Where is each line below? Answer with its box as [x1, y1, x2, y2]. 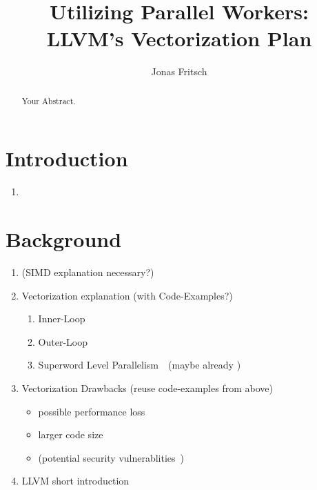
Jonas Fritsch [151, 64, 207, 79]
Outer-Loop [38, 334, 88, 349]
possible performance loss [38, 404, 145, 418]
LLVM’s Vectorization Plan [46, 24, 312, 52]
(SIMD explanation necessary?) [21, 265, 154, 280]
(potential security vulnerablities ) [38, 450, 185, 464]
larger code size [38, 427, 103, 442]
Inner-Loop [38, 311, 85, 326]
